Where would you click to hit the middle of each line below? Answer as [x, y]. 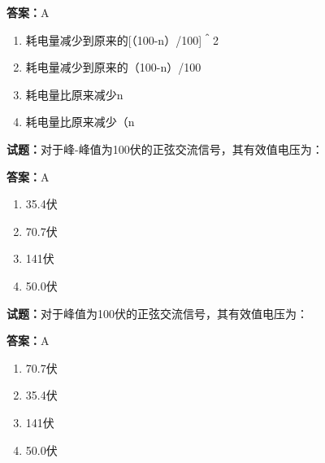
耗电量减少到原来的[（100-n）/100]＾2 [122, 39]
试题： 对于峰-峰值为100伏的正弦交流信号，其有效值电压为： [165, 149]
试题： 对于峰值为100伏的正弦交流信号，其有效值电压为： [157, 313]
